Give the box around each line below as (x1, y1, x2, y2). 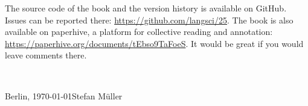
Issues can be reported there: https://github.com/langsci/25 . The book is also (5, 13, 294, 26)
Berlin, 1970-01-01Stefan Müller (5, 89, 123, 102)
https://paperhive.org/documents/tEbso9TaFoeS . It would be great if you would (5, 37, 304, 49)
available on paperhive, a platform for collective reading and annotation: (5, 25, 273, 38)
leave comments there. (5, 49, 87, 61)
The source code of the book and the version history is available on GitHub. (5, 2, 287, 14)
